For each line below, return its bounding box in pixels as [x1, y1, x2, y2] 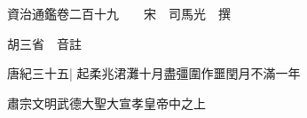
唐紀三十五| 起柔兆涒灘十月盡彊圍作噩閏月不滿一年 [7, 64, 301, 83]
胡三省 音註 [7, 34, 82, 52]
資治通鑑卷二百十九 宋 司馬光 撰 [7, 4, 231, 22]
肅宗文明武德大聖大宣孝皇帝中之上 [7, 93, 206, 112]
